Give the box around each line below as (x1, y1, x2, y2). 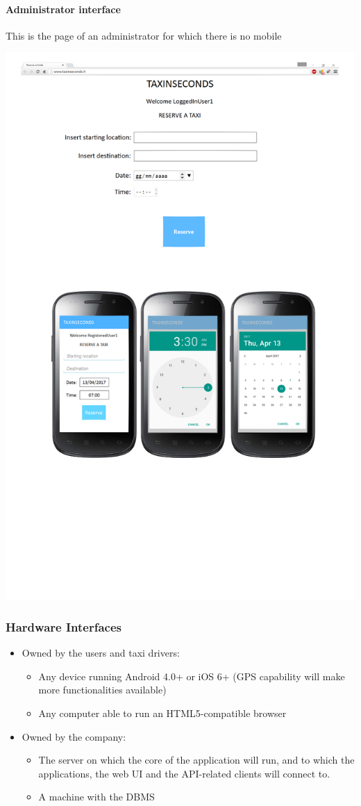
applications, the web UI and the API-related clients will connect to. (38, 766, 330, 780)
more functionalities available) (38, 682, 167, 697)
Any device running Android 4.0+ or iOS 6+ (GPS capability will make (38, 668, 345, 683)
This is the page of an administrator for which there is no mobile (6, 28, 282, 42)
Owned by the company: (22, 729, 126, 743)
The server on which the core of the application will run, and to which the (38, 752, 355, 767)
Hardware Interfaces (6, 618, 121, 635)
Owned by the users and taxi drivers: (22, 645, 180, 660)
